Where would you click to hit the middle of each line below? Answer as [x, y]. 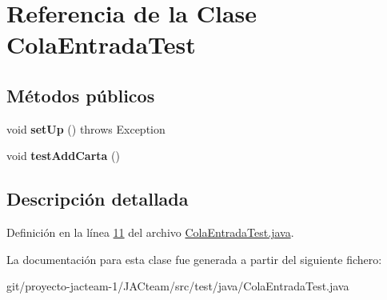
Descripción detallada [98, 199]
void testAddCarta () [63, 156]
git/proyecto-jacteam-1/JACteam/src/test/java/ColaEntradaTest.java [178, 286]
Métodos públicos [81, 95]
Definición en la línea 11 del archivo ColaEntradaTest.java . [150, 232]
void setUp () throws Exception [86, 128]
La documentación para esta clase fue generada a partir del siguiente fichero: [194, 259]
